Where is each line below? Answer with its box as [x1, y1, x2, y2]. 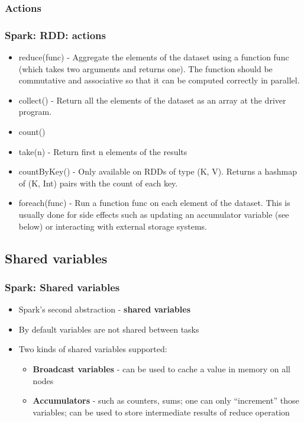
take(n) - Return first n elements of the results [18, 145, 187, 157]
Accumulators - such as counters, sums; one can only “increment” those [33, 394, 299, 407]
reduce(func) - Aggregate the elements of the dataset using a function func [18, 51, 289, 63]
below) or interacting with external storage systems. [18, 220, 207, 232]
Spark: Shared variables [5, 279, 120, 294]
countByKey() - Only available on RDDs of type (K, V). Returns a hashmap [18, 165, 297, 178]
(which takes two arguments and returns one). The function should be [18, 62, 273, 75]
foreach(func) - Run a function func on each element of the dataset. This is [18, 196, 290, 209]
